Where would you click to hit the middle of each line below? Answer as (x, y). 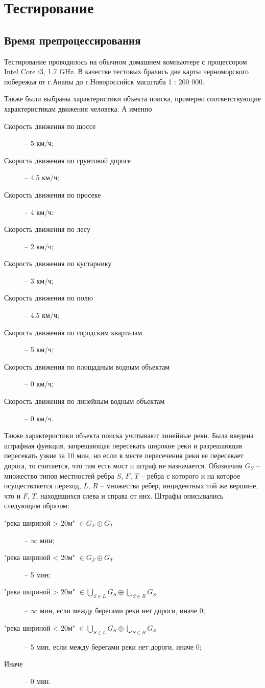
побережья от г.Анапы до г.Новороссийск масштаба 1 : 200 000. (104, 81)
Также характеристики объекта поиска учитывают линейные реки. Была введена (129, 435)
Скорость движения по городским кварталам (73, 332)
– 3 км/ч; (39, 280)
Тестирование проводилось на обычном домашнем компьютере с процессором (126, 61)
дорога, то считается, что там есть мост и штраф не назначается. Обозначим (123, 466)
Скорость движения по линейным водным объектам (85, 401)
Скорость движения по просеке (53, 194)
